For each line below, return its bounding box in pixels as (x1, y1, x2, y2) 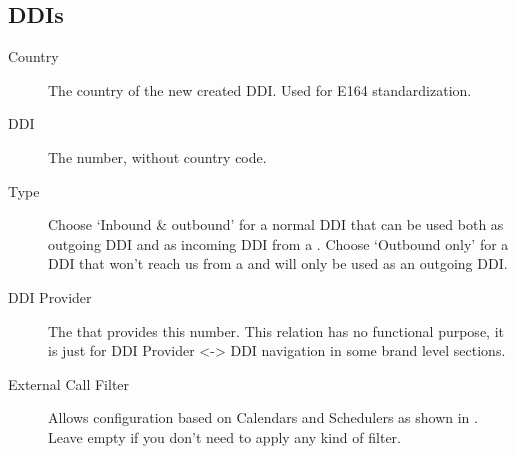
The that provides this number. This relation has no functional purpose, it (48, 320, 504, 341)
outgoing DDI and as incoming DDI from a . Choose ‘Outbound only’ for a (48, 233, 509, 254)
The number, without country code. (48, 146, 267, 167)
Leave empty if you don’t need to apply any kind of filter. (48, 426, 401, 447)
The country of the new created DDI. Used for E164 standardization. (48, 79, 472, 100)
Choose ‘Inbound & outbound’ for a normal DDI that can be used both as (48, 214, 504, 235)
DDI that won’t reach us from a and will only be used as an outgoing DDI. (48, 253, 508, 274)
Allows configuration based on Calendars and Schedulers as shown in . (48, 407, 478, 428)
